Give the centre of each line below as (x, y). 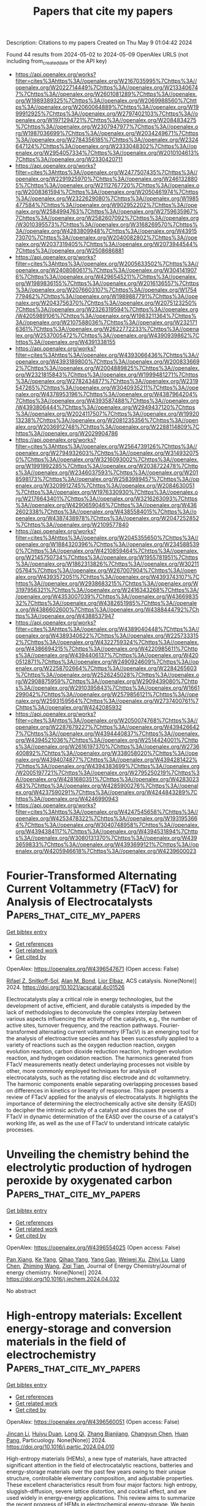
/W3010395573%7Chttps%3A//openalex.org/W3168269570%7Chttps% (106, 224)
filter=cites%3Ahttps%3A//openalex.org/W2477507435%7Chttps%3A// (106, 172)
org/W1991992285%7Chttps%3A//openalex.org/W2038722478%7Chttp (107, 466)
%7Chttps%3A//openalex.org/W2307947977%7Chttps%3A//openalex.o (107, 127)
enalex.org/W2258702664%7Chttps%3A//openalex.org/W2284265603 (106, 668)
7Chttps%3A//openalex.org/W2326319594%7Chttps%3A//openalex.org (107, 309)
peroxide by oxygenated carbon (90, 1181)
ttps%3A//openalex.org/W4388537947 (65, 616)
